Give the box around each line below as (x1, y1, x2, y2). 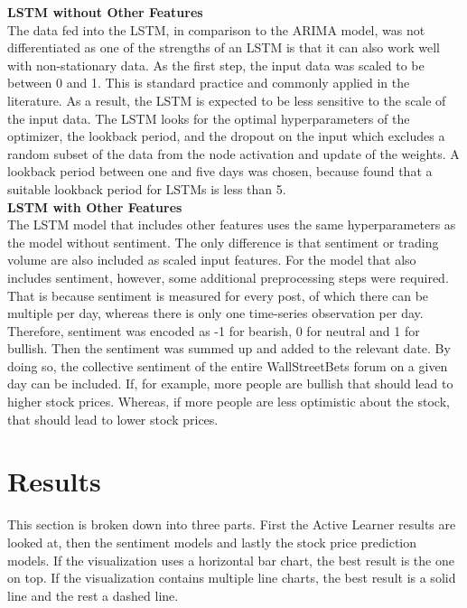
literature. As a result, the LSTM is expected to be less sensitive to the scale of (7, 90, 446, 109)
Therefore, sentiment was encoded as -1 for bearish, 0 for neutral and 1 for (7, 321, 420, 340)
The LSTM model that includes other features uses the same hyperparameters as (7, 215, 456, 234)
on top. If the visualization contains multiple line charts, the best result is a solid (7, 568, 456, 587)
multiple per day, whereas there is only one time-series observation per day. (7, 304, 424, 323)
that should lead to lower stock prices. (7, 409, 219, 428)
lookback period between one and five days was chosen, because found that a (7, 162, 433, 181)
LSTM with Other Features (7, 197, 182, 216)
